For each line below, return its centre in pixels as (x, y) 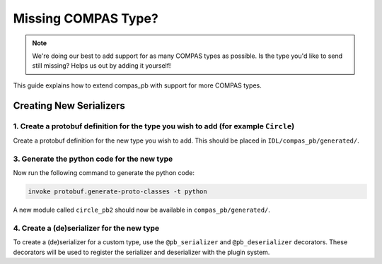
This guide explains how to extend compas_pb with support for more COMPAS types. (137, 85)
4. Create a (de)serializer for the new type (86, 228)
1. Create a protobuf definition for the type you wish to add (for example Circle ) (154, 126)
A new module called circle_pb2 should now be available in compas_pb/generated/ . (141, 210)
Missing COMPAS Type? (86, 18)
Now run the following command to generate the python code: (104, 173)
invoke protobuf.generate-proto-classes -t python (118, 192)
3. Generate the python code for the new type (93, 159)
